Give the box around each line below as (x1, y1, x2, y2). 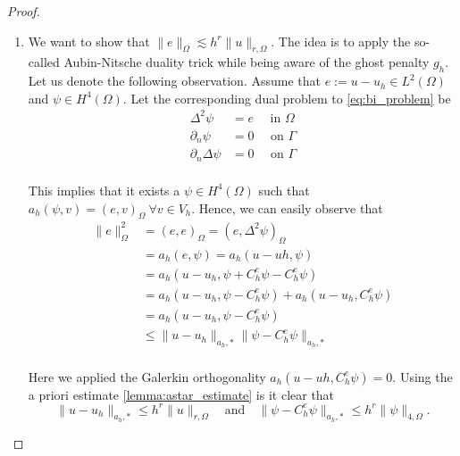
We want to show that (28, 31, 150, 50)
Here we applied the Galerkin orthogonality (28, 367, 266, 386)
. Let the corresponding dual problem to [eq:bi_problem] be (122, 88, 451, 107)
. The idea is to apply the (271, 31, 411, 50)
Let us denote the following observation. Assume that (28, 71, 321, 90)
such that (258, 180, 310, 199)
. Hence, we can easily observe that (191, 198, 383, 217)
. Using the (392, 367, 453, 386)
